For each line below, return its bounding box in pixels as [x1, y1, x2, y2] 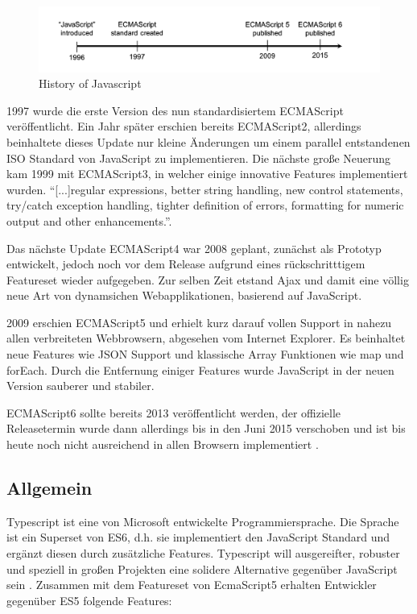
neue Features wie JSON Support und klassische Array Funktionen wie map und [6, 346, 404, 363]
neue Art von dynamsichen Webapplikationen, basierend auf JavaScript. [6, 287, 362, 304]
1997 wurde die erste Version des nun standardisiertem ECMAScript [6, 102, 344, 118]
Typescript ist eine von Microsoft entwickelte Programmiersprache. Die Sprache [6, 512, 399, 529]
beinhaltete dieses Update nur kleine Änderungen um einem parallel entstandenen [6, 133, 411, 150]
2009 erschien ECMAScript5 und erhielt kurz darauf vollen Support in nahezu [6, 313, 392, 330]
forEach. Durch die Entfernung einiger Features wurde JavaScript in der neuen [6, 361, 394, 378]
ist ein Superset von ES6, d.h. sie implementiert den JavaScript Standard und [6, 529, 390, 546]
